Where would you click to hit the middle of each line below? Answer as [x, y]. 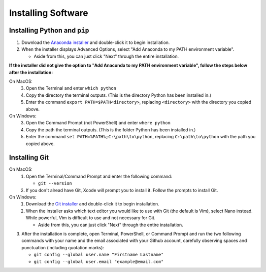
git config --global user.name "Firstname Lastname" [99, 255]
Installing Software [49, 13]
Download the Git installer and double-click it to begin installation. [93, 204]
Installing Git [29, 158]
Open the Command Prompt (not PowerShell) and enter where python [98, 123]
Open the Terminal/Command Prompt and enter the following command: [99, 176]
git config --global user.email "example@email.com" [99, 261]
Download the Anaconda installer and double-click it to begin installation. [96, 42]
